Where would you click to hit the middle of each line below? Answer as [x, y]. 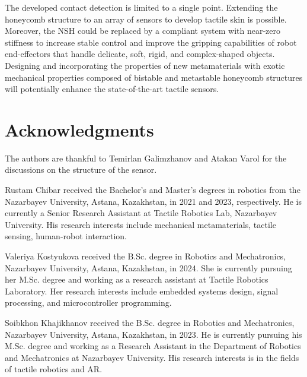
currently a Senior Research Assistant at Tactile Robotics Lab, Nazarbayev [141, 213]
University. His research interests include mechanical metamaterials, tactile [140, 224]
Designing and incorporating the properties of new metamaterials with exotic [145, 65]
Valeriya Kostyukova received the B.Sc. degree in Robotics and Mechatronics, [145, 256]
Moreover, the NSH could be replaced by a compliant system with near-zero [143, 31]
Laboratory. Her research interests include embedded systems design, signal [142, 291]
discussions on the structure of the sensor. [81, 170]
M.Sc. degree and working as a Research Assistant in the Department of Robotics [153, 346]
